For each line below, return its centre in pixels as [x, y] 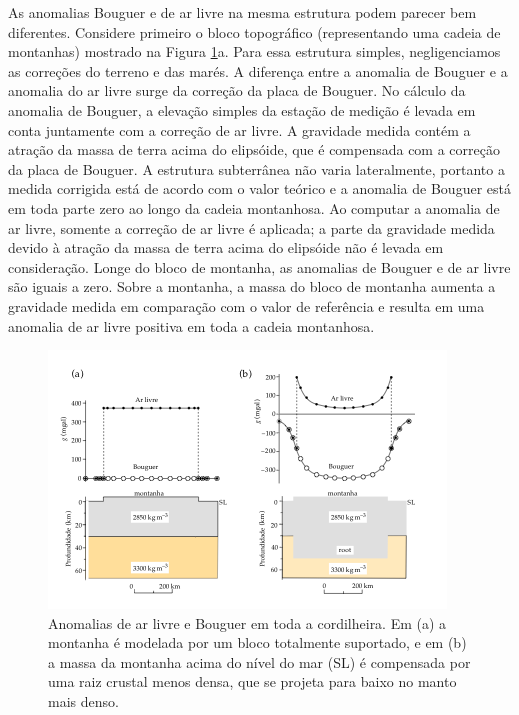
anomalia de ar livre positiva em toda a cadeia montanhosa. [191, 325]
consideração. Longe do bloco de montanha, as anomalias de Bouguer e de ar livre [259, 266]
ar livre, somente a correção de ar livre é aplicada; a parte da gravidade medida [251, 227]
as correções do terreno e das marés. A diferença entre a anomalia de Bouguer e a [258, 70]
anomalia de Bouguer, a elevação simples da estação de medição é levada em [242, 109]
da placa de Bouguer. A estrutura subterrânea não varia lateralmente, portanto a [256, 168]
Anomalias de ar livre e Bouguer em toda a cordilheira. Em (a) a [247, 622]
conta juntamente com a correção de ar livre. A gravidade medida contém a [239, 129]
